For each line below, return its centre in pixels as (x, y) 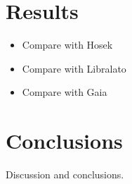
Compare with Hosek (67, 45)
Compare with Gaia (65, 92)
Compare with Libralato (74, 68)
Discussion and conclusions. (65, 174)
